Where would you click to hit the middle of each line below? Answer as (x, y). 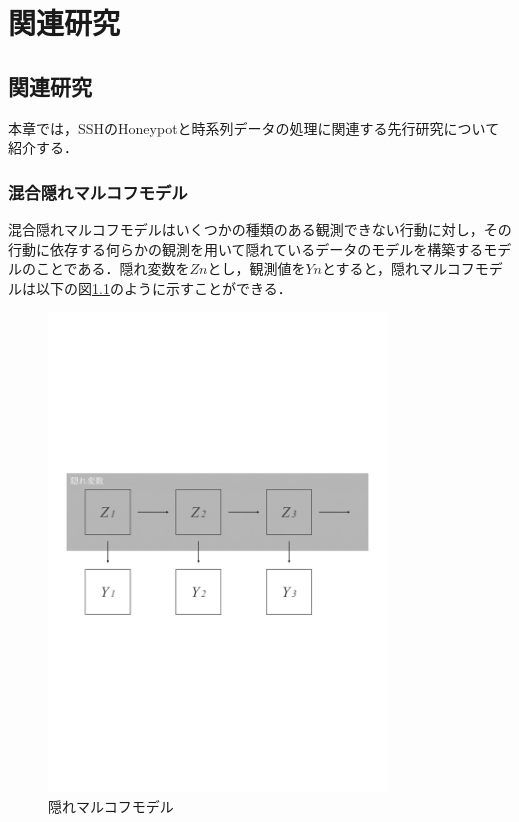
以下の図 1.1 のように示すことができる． (163, 287)
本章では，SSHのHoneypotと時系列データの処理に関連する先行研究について (254, 127)
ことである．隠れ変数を (112, 268)
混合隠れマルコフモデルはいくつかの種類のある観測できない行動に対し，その (260, 228)
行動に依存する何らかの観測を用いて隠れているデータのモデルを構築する (246, 248)
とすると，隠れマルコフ (398, 268)
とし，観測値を (256, 268)
